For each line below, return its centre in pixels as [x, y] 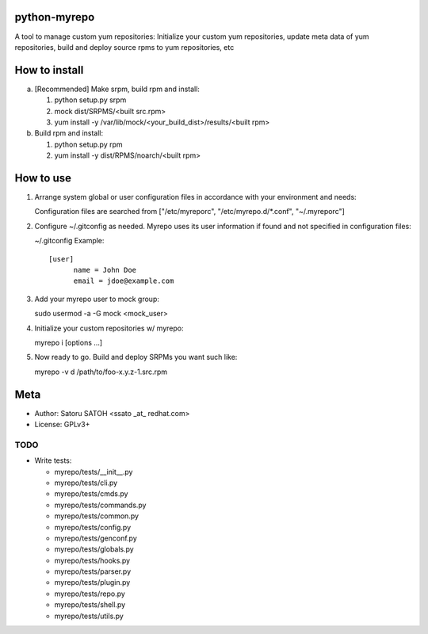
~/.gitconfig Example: [69, 241]
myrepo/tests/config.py [93, 527]
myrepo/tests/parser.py [92, 571]
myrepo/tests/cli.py [86, 483]
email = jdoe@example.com [124, 281]
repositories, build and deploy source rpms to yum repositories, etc [124, 47]
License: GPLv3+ [62, 425]
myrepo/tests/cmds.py [91, 494]
